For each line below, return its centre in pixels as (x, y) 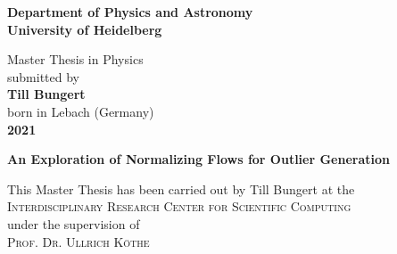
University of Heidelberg (85, 29)
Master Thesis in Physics (75, 59)
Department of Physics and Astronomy (130, 12)
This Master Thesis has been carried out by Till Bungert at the (181, 188)
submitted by (43, 76)
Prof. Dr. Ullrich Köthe (79, 241)
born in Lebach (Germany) (81, 111)
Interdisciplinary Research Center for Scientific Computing (179, 206)
